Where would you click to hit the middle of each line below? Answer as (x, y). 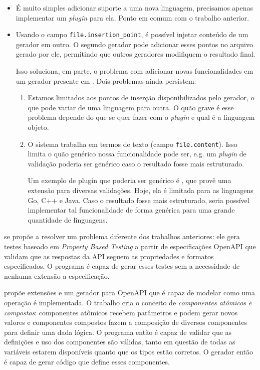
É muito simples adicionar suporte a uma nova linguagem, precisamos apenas (135, 8)
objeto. (38, 127)
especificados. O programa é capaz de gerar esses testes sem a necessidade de (122, 266)
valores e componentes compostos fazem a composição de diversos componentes (126, 322)
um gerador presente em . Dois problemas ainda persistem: (106, 80)
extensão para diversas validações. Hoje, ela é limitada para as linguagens (141, 190)
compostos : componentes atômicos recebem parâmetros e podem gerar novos (121, 312)
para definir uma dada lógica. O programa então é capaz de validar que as (118, 332)
